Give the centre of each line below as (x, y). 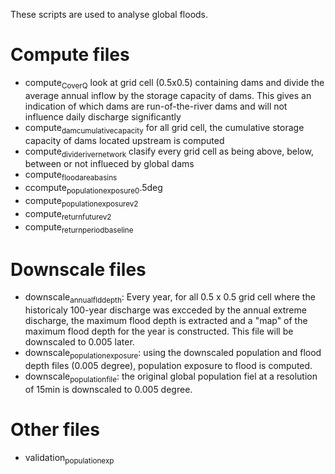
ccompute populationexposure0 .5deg (93, 189)
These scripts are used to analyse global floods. (109, 14)
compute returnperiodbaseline (79, 227)
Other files (55, 429)
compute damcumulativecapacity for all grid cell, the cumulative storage (164, 128)
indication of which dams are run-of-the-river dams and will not (156, 106)
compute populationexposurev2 (81, 201)
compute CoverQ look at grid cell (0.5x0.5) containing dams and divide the (174, 83)
